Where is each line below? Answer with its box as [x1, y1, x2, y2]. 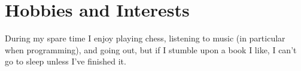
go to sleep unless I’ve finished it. [5, 55, 126, 67]
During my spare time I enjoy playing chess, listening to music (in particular [5, 32, 285, 44]
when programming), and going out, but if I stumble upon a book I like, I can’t [5, 43, 297, 56]
